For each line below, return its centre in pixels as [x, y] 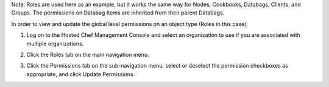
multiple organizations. [55, 43]
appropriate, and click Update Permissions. [81, 74]
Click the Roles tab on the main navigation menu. [88, 54]
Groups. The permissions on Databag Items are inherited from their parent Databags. [118, 13]
